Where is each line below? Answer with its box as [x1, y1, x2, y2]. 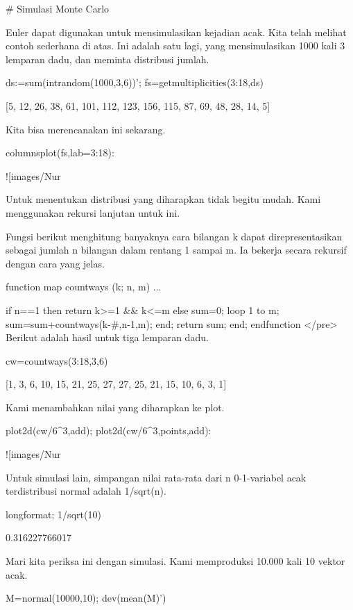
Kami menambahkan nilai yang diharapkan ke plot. [6, 399, 225, 414]
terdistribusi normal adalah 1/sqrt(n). [6, 484, 166, 498]
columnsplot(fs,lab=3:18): [6, 145, 114, 160]
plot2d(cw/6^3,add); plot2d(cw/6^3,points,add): [6, 423, 212, 438]
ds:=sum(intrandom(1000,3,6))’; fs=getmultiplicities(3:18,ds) [6, 75, 264, 90]
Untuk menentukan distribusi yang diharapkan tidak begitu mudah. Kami [6, 192, 321, 206]
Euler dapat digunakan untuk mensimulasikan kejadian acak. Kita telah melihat [6, 24, 347, 39]
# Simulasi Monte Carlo [6, 1, 110, 15]
